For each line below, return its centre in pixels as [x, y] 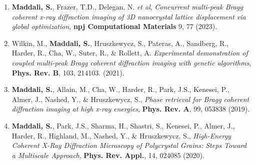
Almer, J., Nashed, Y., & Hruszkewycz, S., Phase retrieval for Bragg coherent [130, 99]
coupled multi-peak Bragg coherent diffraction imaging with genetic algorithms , [131, 62]
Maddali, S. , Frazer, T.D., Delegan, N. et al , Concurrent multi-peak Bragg [127, 6]
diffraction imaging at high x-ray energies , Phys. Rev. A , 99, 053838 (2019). [131, 109]
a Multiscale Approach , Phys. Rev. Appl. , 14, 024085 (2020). [108, 155]
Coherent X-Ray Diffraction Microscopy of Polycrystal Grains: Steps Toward [129, 145]
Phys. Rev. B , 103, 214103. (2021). [68, 72]
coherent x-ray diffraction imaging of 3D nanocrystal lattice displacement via [129, 16]
